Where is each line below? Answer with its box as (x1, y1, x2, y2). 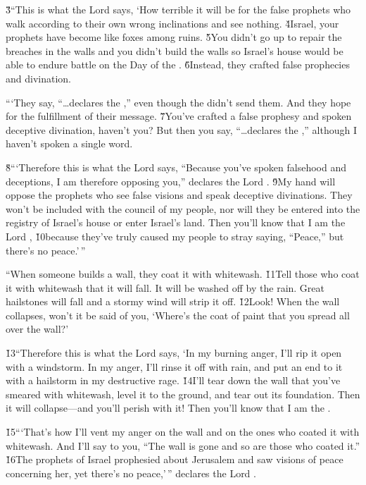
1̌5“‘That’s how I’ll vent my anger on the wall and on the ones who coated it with (6, 424, 360, 439)
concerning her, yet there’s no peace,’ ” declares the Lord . (6, 465, 256, 480)
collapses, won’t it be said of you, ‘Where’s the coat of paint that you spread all (6, 307, 350, 322)
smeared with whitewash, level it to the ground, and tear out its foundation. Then (6, 386, 360, 401)
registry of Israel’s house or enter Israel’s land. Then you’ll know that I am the (6, 215, 346, 230)
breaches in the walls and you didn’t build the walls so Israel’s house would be (6, 43, 343, 58)
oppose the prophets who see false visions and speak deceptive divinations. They (6, 188, 353, 202)
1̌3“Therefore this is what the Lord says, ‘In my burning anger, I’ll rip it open (6, 345, 342, 360)
